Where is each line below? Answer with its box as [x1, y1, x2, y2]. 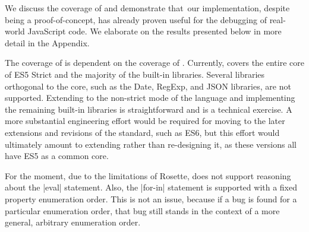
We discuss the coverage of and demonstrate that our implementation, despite [5, 2, 290, 14]
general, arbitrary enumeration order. [5, 216, 141, 228]
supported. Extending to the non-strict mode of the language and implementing [5, 91, 295, 104]
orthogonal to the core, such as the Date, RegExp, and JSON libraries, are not [5, 80, 291, 92]
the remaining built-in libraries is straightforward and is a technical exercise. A [5, 103, 292, 115]
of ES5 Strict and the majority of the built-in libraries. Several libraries [5, 68, 265, 80]
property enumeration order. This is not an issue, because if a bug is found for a [5, 192, 297, 205]
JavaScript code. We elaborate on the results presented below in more [27, 25, 282, 37]
